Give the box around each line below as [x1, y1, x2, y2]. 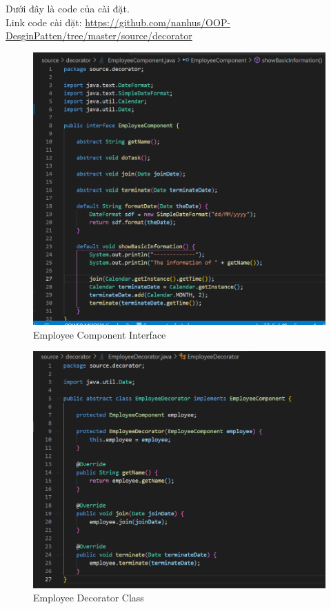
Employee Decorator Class [33, 590, 144, 605]
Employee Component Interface [33, 327, 166, 341]
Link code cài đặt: [6, 14, 82, 29]
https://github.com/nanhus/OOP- [85, 14, 231, 29]
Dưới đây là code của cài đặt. [6, 1, 130, 15]
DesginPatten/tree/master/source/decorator [6, 28, 192, 43]
